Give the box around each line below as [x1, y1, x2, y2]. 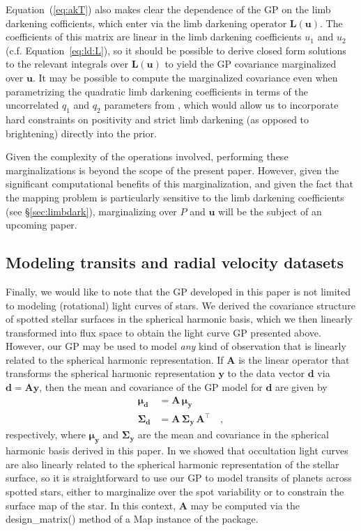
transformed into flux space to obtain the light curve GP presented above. [6, 325, 321, 339]
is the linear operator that [238, 352, 350, 367]
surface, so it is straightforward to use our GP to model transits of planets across [6, 470, 352, 485]
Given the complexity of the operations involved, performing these [6, 149, 289, 164]
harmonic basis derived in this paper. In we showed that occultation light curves [6, 443, 348, 458]
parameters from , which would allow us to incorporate [104, 98, 339, 112]
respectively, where [6, 427, 86, 442]
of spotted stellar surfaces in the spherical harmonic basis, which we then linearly [6, 311, 353, 326]
